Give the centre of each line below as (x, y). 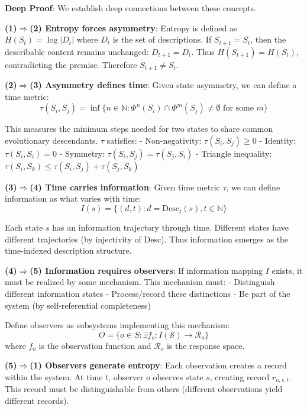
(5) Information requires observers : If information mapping (146, 270)
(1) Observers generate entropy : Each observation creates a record (158, 365)
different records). (37, 401)
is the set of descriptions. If (162, 39)
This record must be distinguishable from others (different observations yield (144, 389)
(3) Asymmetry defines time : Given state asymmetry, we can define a (163, 85)
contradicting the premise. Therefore (71, 64)
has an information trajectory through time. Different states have (170, 227)
